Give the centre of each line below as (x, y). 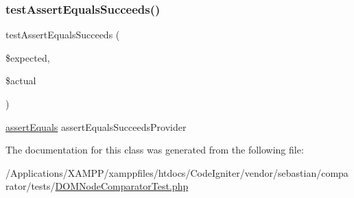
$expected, (28, 57)
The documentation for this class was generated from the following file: (155, 150)
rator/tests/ (31, 186)
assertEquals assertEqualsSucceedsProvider (96, 126)
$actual (21, 81)
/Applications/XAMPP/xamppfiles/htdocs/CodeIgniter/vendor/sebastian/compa (177, 172)
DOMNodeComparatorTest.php (122, 186)
